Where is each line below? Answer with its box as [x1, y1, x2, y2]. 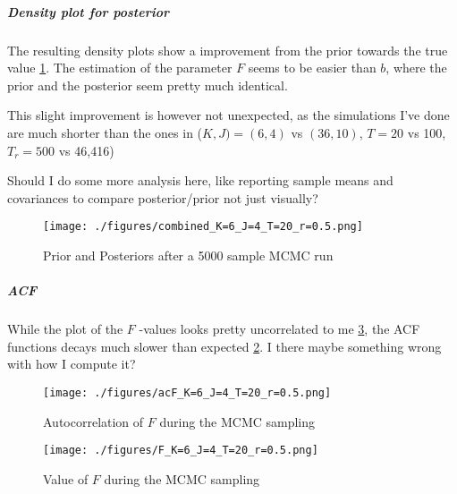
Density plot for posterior [7, 2, 169, 21]
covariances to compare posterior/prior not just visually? [7, 188, 318, 207]
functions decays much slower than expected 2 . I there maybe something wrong [7, 336, 442, 355]
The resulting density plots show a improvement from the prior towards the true [7, 40, 448, 59]
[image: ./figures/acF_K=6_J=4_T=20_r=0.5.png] [43, 386, 332, 399]
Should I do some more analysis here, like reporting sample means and [7, 171, 394, 190]
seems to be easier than [248, 58, 377, 77]
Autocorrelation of [43, 412, 144, 430]
